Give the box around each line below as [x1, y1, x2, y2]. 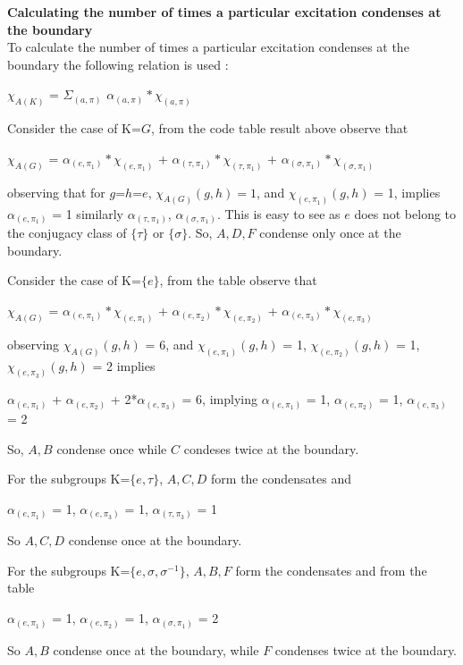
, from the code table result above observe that [150, 119, 408, 138]
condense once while [56, 439, 167, 458]
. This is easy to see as [216, 204, 341, 223]
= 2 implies [92, 356, 156, 375]
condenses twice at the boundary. [274, 640, 457, 659]
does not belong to [354, 204, 457, 223]
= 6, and [145, 334, 194, 353]
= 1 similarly [52, 204, 123, 223]
